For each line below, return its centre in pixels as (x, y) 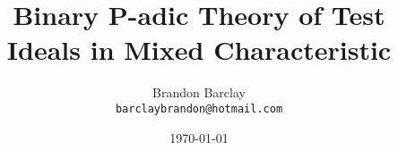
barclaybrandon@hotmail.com (199, 108)
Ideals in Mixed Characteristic (199, 50)
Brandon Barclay (199, 92)
